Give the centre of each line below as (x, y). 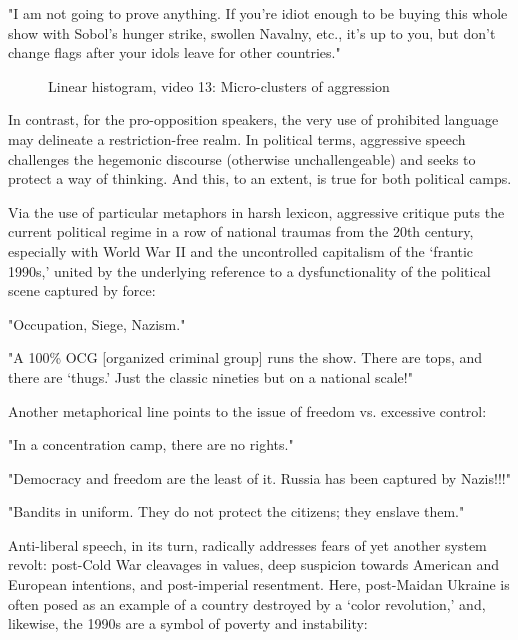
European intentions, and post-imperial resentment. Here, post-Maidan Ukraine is (259, 584)
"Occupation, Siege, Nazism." (97, 323)
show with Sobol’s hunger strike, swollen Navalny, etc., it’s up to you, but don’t (252, 32)
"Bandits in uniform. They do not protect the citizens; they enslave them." (236, 511)
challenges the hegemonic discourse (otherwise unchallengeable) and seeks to (242, 158)
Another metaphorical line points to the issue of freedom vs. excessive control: (247, 410)
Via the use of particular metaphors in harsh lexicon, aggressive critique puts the (256, 211)
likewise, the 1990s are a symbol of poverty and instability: (188, 623)
